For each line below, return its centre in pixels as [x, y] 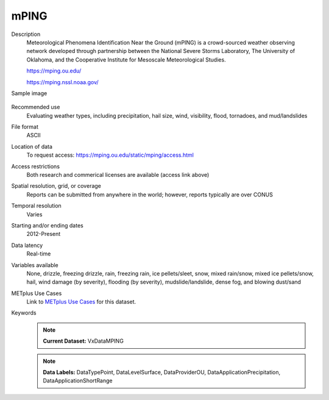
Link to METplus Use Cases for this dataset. [81, 302]
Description [26, 34]
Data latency [27, 245]
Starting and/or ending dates [47, 225]
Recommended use [36, 107]
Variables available [35, 265]
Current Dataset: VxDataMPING [83, 341]
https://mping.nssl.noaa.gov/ [62, 82]
